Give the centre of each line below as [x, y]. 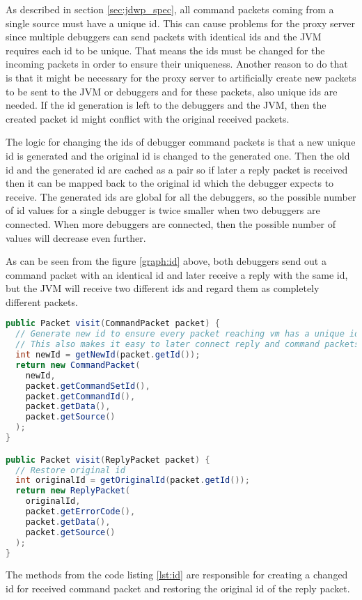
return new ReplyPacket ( [73, 491]
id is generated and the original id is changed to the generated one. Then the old [178, 155]
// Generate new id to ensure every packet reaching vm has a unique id [188, 334]
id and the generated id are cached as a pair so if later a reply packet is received [177, 169]
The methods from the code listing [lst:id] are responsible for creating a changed [177, 575]
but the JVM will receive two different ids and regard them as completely [163, 288]
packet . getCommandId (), [80, 396]
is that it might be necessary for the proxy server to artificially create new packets [181, 77]
